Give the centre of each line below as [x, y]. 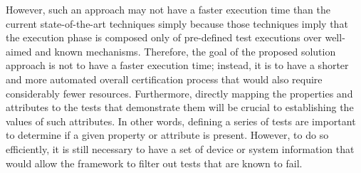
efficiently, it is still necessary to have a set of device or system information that [180, 148]
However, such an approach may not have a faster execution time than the [168, 9]
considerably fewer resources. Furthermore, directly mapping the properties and [179, 93]
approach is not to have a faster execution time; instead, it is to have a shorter [177, 65]
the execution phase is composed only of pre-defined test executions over [164, 37]
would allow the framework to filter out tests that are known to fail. [154, 163]
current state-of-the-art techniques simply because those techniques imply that [177, 23]
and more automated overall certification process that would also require [164, 79]
